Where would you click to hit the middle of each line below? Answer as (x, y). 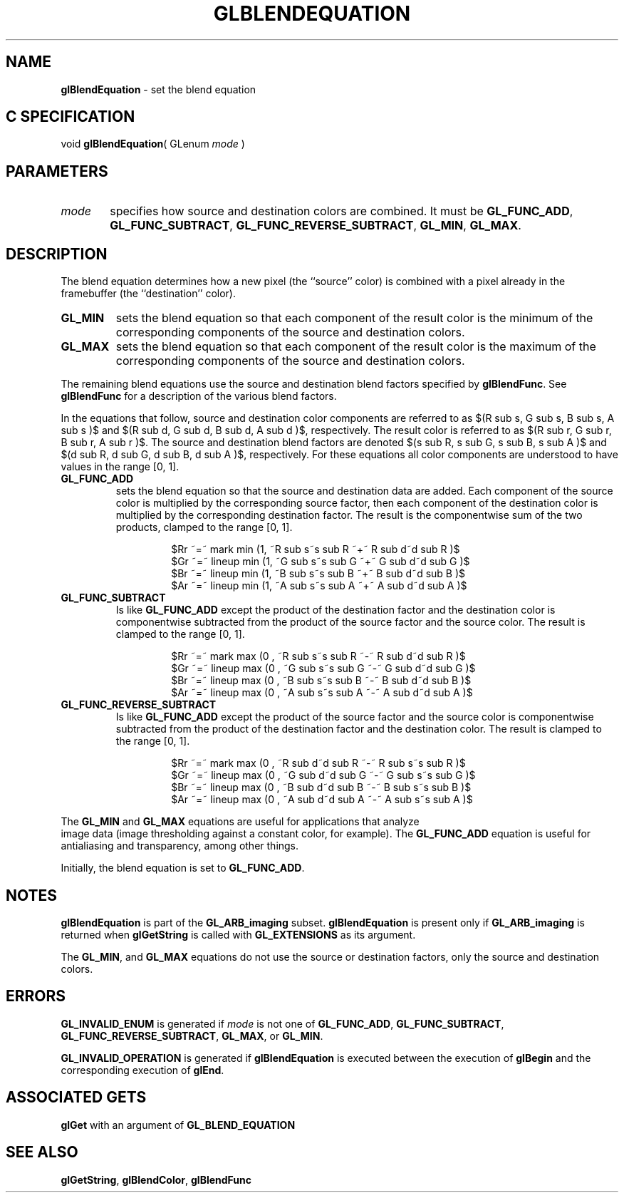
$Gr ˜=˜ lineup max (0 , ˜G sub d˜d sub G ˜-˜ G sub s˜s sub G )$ (323, 775)
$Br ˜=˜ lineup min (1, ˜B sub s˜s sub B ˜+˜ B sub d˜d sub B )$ (318, 574)
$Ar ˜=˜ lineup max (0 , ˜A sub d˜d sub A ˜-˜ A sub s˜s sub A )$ (322, 800)
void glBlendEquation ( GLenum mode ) (153, 144)
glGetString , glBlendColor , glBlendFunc (156, 1179)
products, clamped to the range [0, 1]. (204, 527)
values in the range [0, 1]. (120, 467)
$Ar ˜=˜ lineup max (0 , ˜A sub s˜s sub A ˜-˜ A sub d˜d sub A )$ (322, 693)
